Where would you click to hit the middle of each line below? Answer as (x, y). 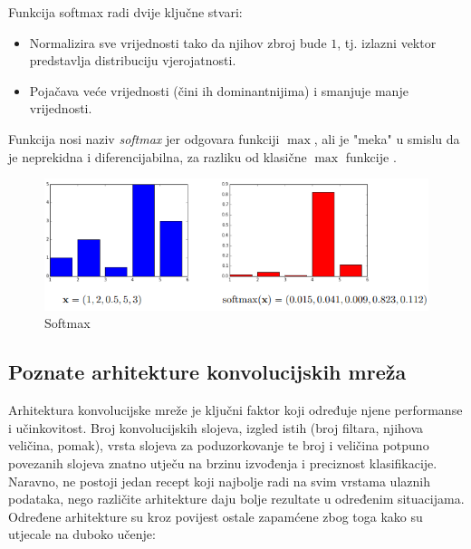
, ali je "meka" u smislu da (387, 138)
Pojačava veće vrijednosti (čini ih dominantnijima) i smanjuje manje (219, 90)
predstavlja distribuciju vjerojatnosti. (133, 60)
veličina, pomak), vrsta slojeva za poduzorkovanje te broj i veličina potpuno (219, 445)
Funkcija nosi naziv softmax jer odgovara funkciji (144, 138)
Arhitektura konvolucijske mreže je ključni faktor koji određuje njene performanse (235, 410)
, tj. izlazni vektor (387, 42)
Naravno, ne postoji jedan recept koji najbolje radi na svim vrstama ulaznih (219, 481)
